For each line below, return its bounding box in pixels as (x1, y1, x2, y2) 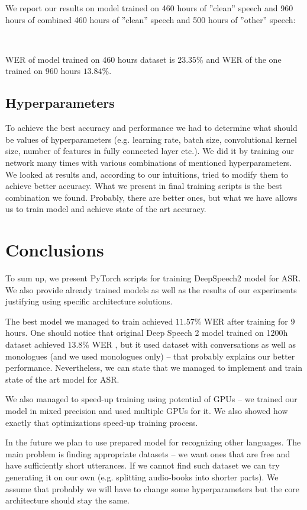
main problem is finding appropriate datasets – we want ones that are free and (5, 447, 290, 460)
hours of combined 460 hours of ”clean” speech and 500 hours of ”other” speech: (5, 13, 296, 25)
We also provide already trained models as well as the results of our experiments (5, 283, 297, 296)
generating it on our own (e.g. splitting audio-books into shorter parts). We (5, 470, 279, 483)
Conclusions (5, 238, 104, 262)
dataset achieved (5, 338, 65, 351)
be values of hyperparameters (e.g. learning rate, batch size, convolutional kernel (5, 133, 297, 145)
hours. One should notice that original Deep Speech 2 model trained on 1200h (5, 326, 288, 339)
